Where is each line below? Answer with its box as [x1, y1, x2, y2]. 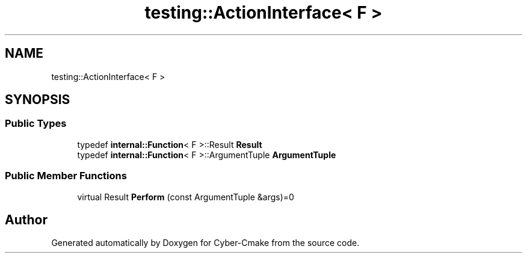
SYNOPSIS [5, 92, 70, 108]
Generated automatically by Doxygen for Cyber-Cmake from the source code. [51, 238, 360, 248]
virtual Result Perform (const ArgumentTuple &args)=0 [77, 191, 294, 202]
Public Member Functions [5, 170, 127, 182]
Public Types [5, 117, 67, 130]
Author [5, 212, 48, 227]
